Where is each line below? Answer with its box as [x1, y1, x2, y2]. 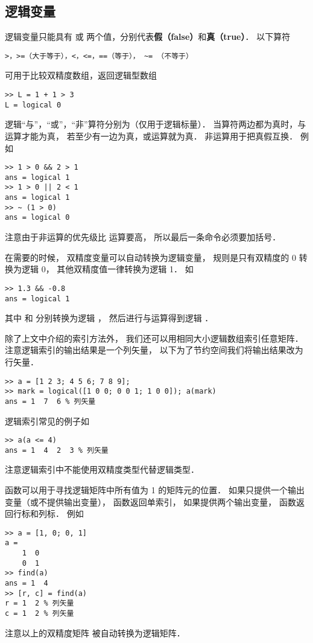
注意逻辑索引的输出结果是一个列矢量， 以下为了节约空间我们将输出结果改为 [5, 344, 303, 356]
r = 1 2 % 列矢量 [5, 599, 74, 608]
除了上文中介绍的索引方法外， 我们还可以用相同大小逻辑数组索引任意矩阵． [5, 331, 303, 344]
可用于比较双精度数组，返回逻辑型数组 [5, 69, 157, 82]
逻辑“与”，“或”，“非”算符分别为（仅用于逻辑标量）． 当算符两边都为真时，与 [5, 118, 306, 130]
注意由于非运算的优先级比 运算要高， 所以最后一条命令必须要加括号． [5, 231, 281, 243]
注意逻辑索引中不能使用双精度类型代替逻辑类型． [5, 463, 199, 476]
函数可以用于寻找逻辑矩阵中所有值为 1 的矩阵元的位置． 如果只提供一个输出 [5, 484, 305, 496]
